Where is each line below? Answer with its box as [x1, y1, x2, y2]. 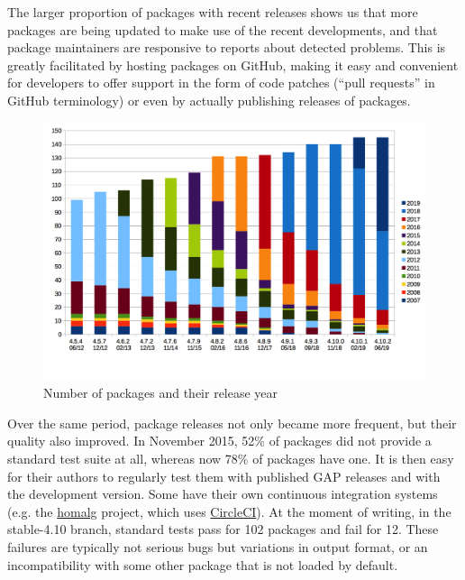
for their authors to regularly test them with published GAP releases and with [7, 466, 441, 485]
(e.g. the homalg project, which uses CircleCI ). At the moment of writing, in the [7, 502, 451, 520]
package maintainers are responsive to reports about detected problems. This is [7, 38, 446, 57]
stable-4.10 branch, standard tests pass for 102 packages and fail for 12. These [7, 520, 439, 539]
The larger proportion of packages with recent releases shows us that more [7, 3, 418, 21]
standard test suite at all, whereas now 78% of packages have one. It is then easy [7, 449, 454, 468]
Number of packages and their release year [43, 383, 278, 402]
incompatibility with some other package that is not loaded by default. [7, 555, 398, 574]
